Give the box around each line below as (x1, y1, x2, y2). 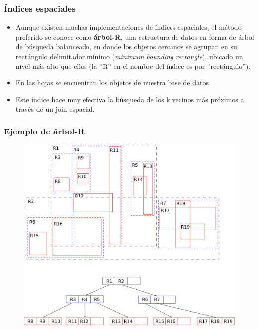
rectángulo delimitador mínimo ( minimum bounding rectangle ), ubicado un (15, 51, 243, 61)
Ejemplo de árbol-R (4, 125, 85, 137)
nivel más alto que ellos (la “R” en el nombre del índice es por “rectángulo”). (15, 61, 251, 71)
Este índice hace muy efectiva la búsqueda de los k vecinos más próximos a (15, 94, 244, 104)
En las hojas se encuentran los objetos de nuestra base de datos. (15, 77, 211, 88)
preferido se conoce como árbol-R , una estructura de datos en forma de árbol (15, 31, 254, 42)
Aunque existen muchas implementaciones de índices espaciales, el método (15, 22, 242, 32)
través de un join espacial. (15, 104, 95, 114)
